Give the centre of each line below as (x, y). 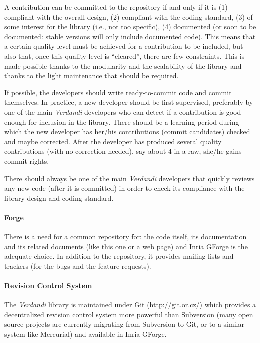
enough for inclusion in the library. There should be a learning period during (122, 122)
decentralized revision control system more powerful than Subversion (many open (129, 314)
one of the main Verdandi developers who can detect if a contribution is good (123, 112)
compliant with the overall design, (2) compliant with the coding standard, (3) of (128, 16)
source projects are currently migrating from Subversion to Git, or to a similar (124, 324)
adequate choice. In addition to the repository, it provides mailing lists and (119, 256)
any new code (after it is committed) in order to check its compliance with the (124, 188)
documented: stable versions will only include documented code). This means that (130, 36)
